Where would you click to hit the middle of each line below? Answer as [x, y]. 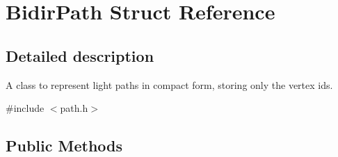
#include [25, 108]
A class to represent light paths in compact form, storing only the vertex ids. [169, 84]
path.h [74, 108]
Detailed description [80, 55]
